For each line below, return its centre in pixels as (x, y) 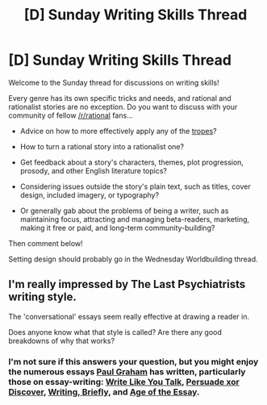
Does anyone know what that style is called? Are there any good (115, 332)
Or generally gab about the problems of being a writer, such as (124, 211)
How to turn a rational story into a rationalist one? (102, 146)
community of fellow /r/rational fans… (71, 115)
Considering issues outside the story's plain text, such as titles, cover (136, 186)
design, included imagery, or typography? (90, 194)
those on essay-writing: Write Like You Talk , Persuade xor (124, 382)
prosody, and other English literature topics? (94, 170)
